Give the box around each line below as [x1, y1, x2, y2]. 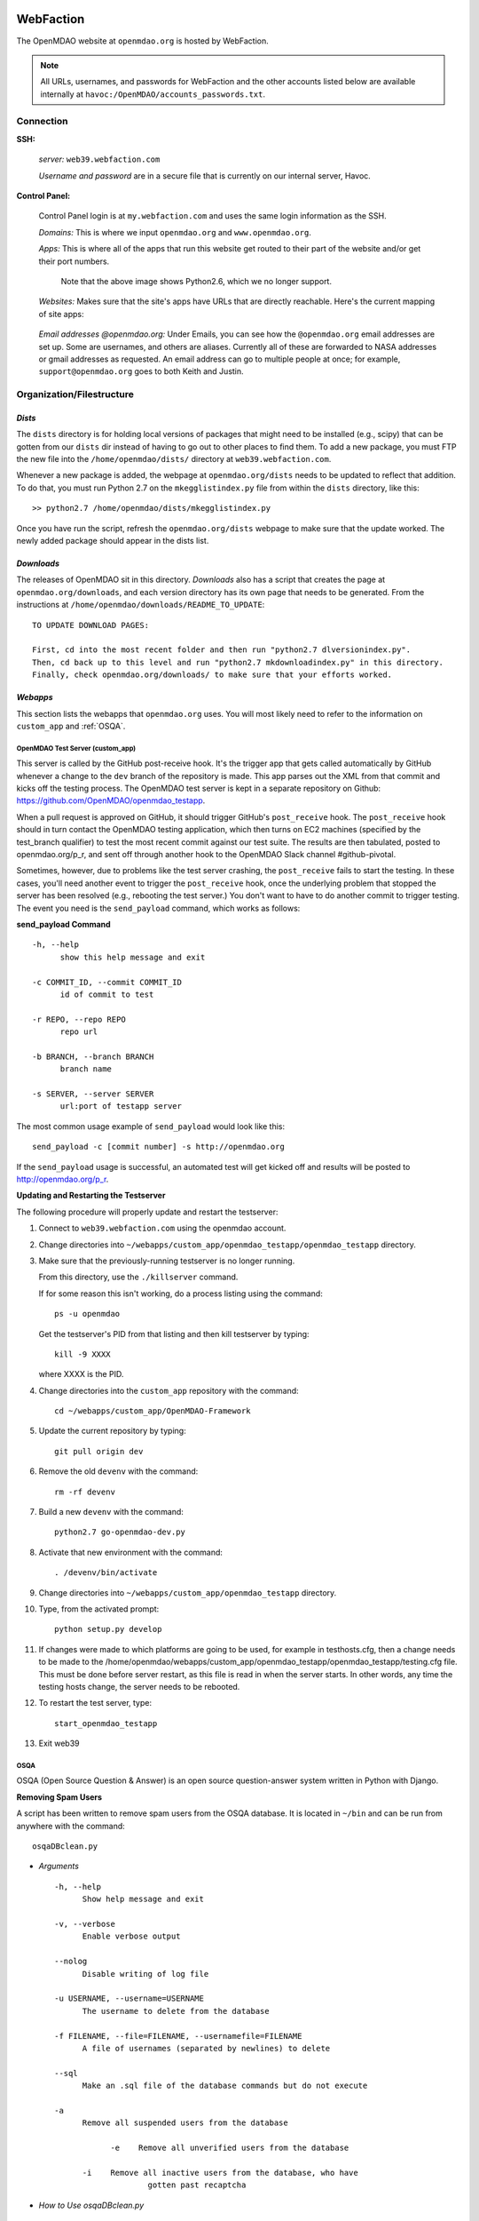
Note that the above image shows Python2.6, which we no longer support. [60, 275, 333, 286]
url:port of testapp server [59, 1102, 182, 1111]
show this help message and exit [59, 951, 206, 962]
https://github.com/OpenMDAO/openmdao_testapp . [16, 795, 206, 806]
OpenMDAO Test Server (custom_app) [16, 744, 137, 752]
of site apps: [38, 308, 84, 319]
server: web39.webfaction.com [38, 154, 161, 164]
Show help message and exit [82, 1894, 204, 1905]
